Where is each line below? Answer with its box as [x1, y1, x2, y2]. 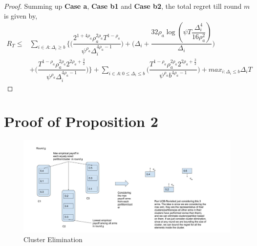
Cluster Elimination [23, 234, 83, 245]
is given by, [4, 10, 38, 20]
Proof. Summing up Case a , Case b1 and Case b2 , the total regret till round [4, 1, 242, 11]
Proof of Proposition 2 [4, 111, 158, 131]
